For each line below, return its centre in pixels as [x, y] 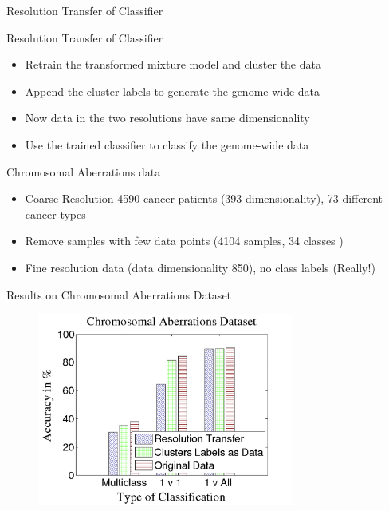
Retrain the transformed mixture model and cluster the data [173, 64]
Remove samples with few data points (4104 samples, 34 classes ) [184, 241]
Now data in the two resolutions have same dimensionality [167, 118]
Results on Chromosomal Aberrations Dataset [119, 294]
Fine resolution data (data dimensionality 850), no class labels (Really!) [200, 267]
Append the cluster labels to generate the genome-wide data [173, 91]
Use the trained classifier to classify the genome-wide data [167, 144]
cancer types [55, 214]
